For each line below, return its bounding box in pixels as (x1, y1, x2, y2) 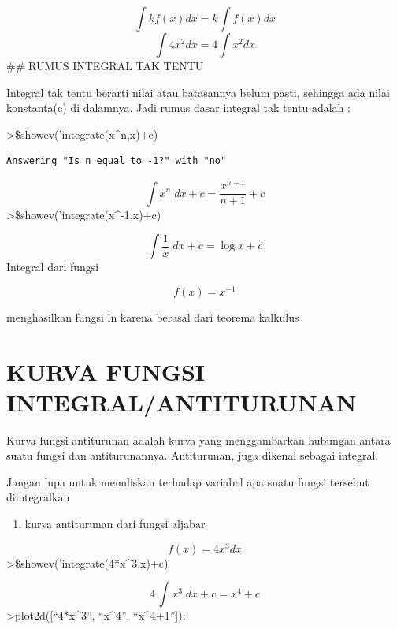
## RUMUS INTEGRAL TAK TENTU (6, 58, 204, 73)
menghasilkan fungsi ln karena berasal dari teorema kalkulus (6, 308, 299, 325)
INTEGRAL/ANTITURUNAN (6, 385, 357, 418)
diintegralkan (6, 489, 70, 505)
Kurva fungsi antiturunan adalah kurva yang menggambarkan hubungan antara (6, 431, 391, 448)
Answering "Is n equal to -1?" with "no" (6, 155, 227, 167)
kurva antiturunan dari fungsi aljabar (24, 515, 206, 532)
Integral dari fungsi (6, 259, 99, 275)
